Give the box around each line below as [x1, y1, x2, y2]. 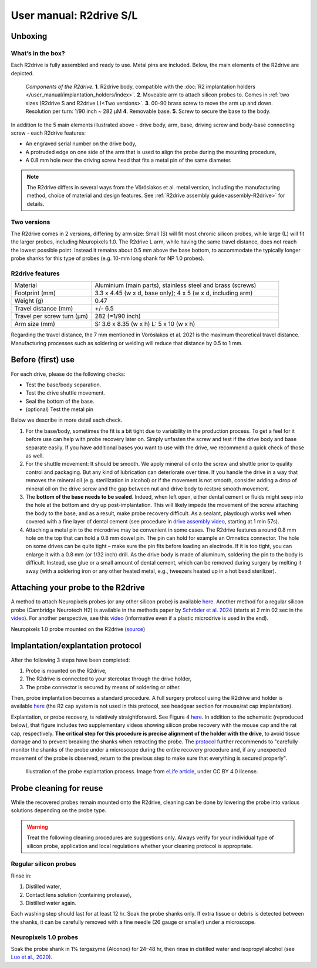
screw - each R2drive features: [11, 129, 86, 136]
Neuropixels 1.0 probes [11, 933, 79, 941]
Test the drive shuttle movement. [25, 389, 106, 396]
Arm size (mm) [14, 320, 56, 328]
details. [26, 200, 45, 207]
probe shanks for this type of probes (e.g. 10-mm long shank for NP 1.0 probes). [11, 255, 205, 262]
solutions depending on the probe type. [11, 807, 107, 814]
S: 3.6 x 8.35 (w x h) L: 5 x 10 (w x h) [95, 320, 195, 328]
